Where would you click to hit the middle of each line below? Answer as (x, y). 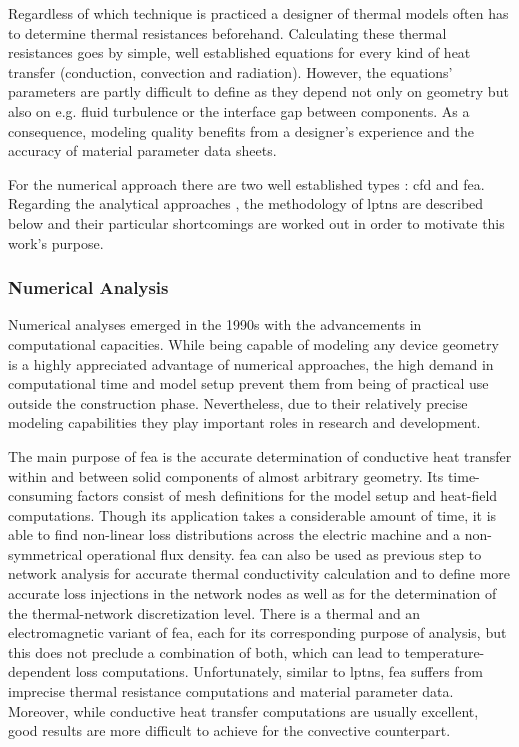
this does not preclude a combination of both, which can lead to (204, 651)
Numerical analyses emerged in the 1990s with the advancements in (215, 324)
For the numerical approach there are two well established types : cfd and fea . (246, 183)
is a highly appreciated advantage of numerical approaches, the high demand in (251, 363)
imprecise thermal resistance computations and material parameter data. (231, 691)
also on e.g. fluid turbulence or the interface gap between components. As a (239, 110)
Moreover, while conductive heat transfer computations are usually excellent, (243, 710)
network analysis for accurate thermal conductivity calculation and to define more (259, 573)
